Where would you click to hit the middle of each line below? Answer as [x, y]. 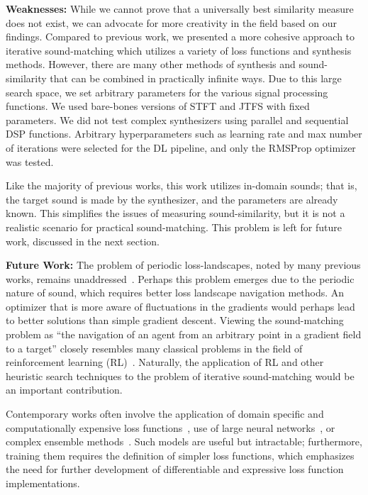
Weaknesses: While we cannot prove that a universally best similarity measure [180, 9]
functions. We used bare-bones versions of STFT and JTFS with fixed [158, 106]
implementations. [43, 483]
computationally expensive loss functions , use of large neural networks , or [171, 427]
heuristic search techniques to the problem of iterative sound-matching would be [180, 376]
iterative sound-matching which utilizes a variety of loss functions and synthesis [179, 50]
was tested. [30, 161]
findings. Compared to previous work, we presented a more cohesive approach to [180, 37]
